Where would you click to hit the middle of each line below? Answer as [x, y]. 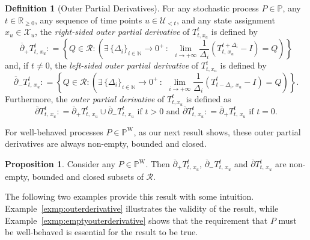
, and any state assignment [226, 20]
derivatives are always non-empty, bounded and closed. [106, 143]
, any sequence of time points [88, 20]
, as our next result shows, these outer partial [217, 131]
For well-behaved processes [54, 131]
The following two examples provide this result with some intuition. [129, 196]
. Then [158, 164]
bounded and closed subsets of [88, 176]
